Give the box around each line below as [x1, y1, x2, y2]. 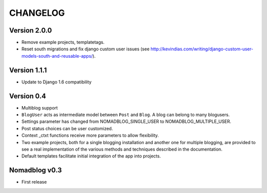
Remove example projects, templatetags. [21, 39, 105, 45]
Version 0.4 [9, 92, 46, 100]
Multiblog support [21, 105, 58, 111]
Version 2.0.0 [9, 26, 52, 35]
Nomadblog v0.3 [9, 166, 62, 175]
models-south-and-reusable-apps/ [21, 53, 93, 59]
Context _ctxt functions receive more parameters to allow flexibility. [21, 132, 159, 138]
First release [21, 179, 47, 185]
